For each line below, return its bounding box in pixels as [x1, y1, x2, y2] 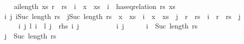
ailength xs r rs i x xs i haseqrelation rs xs [13, 1, 175, 11]
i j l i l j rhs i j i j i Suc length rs [18, 20, 198, 31]
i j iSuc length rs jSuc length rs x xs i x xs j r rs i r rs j [4, 10, 241, 21]
